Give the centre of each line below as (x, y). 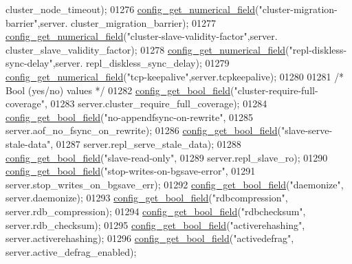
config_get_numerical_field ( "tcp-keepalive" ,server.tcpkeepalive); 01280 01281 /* (175, 76)
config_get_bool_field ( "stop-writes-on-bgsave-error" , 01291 (131, 171)
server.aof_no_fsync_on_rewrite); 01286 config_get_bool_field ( (143, 130)
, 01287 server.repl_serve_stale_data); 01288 (146, 143)
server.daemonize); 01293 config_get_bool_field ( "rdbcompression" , (147, 198)
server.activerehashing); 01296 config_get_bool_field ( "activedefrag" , (150, 238)
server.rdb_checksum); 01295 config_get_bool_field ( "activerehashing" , (155, 224)
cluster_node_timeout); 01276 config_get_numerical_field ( (132, 9)
